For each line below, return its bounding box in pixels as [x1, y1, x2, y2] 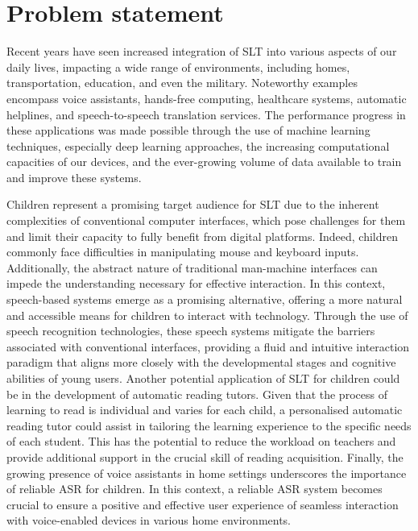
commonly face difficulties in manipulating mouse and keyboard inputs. [6, 243, 359, 260]
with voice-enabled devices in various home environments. [6, 512, 292, 529]
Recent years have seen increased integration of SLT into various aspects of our [6, 43, 397, 60]
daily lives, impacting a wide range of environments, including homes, [6, 58, 350, 75]
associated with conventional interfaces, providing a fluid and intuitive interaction [6, 338, 410, 355]
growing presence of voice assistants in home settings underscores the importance [6, 464, 407, 481]
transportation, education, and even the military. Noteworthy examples [6, 74, 358, 91]
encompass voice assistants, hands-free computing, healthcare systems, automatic [6, 89, 407, 106]
